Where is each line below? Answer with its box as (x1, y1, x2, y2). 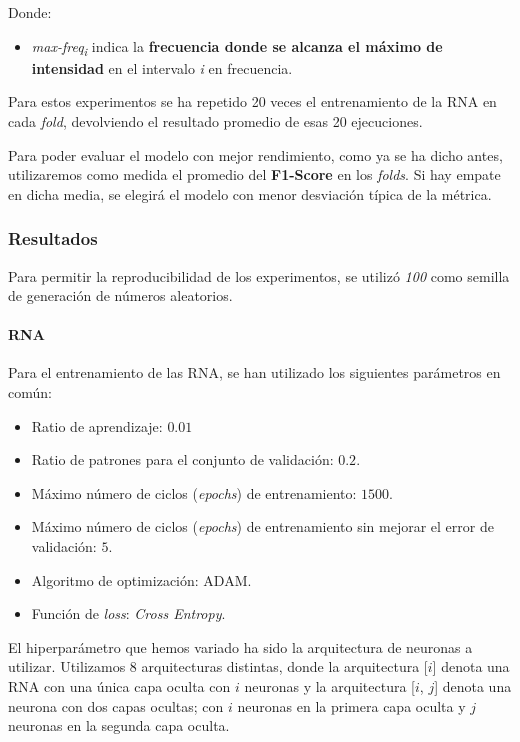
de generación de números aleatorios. (8, 285, 233, 306)
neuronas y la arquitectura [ (244, 676, 415, 697)
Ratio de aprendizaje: (31, 415, 163, 436)
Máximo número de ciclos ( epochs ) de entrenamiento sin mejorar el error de (31, 516, 494, 537)
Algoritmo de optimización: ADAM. (31, 569, 252, 590)
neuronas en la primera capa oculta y (237, 695, 466, 716)
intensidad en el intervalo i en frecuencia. (31, 57, 293, 78)
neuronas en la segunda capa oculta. (8, 715, 230, 736)
